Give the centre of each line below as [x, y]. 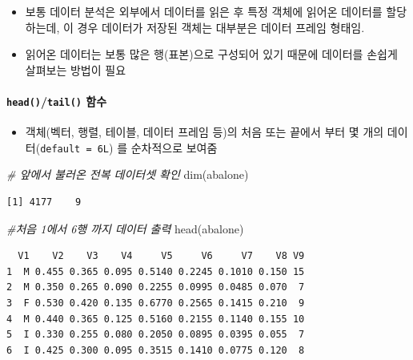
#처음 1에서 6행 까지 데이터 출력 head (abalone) [125, 228]
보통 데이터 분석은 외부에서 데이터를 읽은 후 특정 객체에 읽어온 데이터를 [204, 11]
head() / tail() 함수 [57, 101]
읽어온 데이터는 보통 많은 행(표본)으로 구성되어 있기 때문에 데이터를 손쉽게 [211, 54]
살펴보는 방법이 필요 [76, 69]
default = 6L [75, 149]
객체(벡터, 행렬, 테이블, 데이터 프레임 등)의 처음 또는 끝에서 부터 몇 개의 [204, 132]
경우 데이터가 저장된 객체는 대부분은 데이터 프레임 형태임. [221, 27]
